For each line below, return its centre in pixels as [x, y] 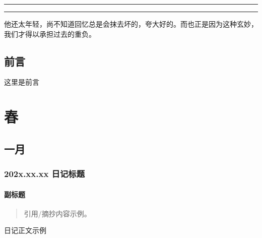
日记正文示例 [25, 230]
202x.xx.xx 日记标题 [45, 174]
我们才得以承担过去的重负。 [50, 34]
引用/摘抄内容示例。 [57, 213]
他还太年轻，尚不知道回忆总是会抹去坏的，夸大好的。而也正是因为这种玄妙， [131, 24]
